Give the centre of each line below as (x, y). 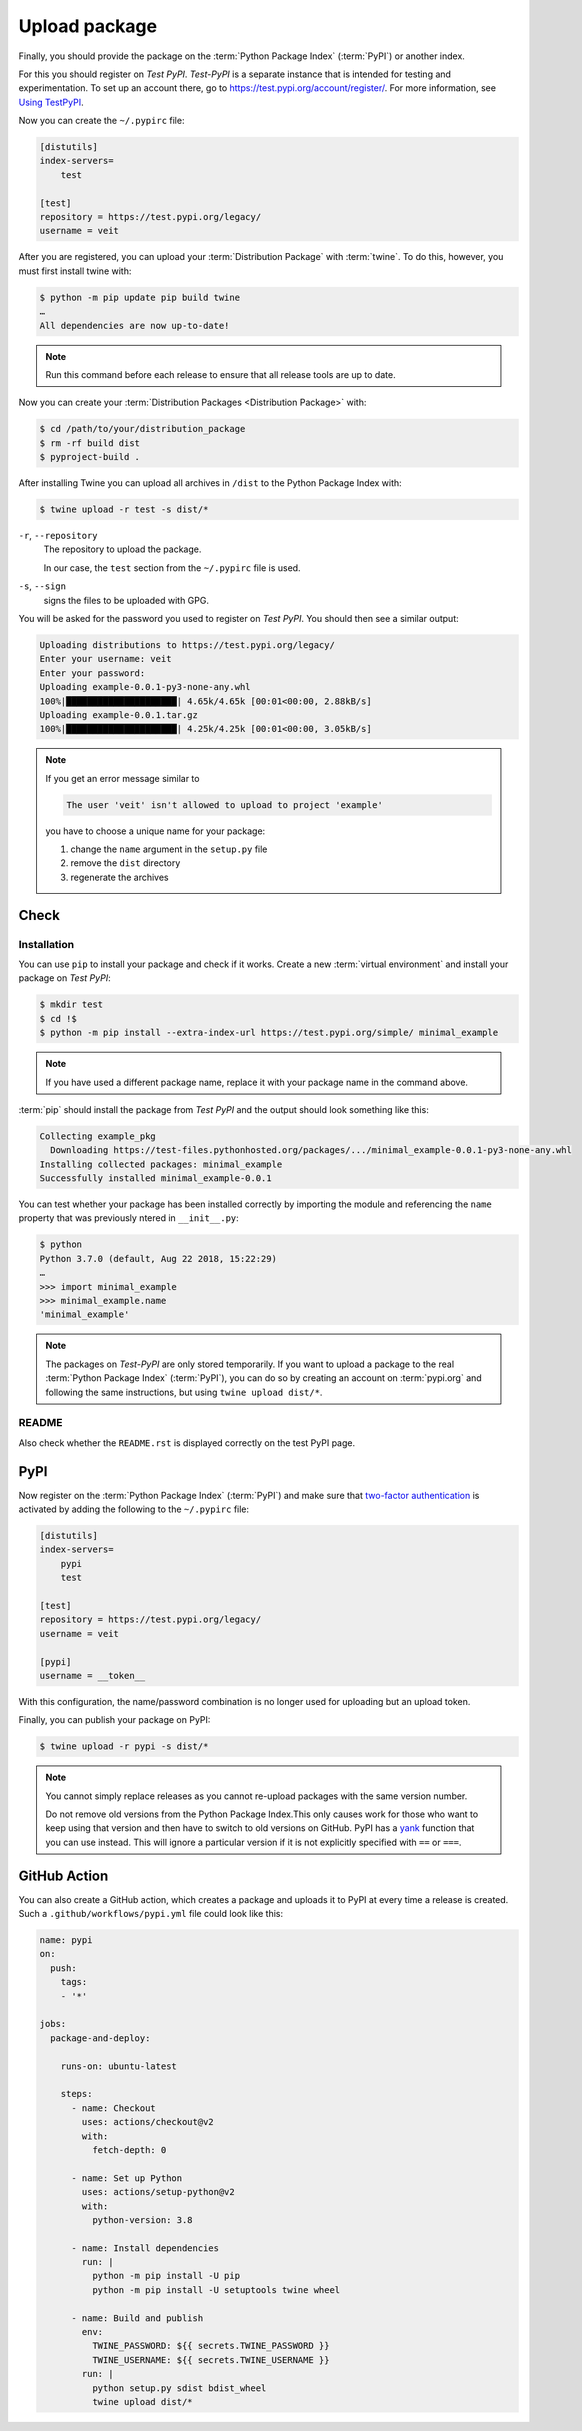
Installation (46, 944)
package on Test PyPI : (64, 978)
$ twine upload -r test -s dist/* (124, 509)
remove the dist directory (125, 863)
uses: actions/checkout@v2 (147, 2122)
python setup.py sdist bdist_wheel (179, 2388)
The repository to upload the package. (122, 549)
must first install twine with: (75, 271)
